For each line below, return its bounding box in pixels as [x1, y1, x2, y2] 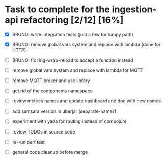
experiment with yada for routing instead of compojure [12, 118, 127, 124]
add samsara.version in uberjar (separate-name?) [12, 108, 117, 114]
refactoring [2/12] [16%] [20, 14, 124, 26]
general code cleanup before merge [12, 149, 88, 155]
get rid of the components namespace [12, 88, 93, 94]
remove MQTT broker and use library [12, 77, 90, 84]
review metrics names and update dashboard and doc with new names [12, 98, 161, 104]
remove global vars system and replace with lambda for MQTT [12, 67, 144, 73]
